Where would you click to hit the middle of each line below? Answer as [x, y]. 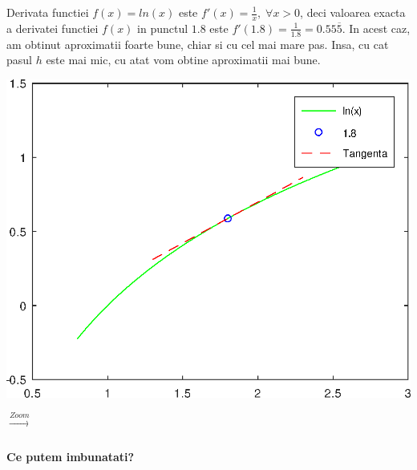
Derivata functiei [48, 12]
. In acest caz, [376, 28]
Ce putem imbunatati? [71, 457]
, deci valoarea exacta [353, 12]
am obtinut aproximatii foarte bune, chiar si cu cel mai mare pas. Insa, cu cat [198, 44]
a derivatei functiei [53, 28]
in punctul [163, 28]
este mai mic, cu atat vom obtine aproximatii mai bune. [183, 60]
